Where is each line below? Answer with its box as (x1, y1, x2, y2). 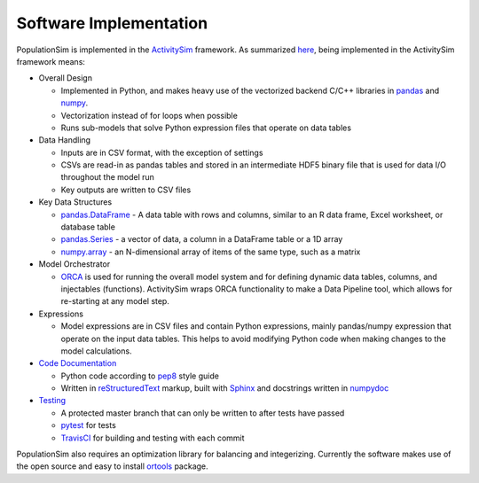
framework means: (16, 56, 86, 66)
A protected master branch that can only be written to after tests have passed (60, 408, 345, 418)
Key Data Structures (38, 197, 113, 207)
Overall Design (38, 73, 93, 83)
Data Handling (38, 135, 91, 145)
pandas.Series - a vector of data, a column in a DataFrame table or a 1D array (60, 234, 343, 245)
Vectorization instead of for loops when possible (60, 110, 239, 121)
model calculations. (60, 346, 132, 356)
